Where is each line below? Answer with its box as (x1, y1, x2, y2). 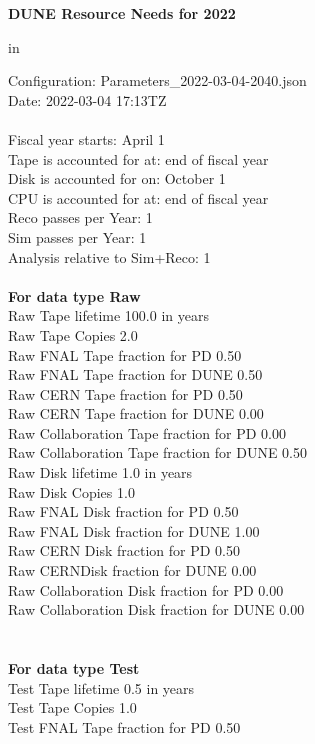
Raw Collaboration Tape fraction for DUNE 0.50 (8, 442, 308, 463)
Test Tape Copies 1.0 (8, 697, 137, 718)
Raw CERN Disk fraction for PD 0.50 (8, 540, 240, 561)
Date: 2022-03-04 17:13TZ (8, 89, 167, 110)
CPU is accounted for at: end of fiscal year (8, 187, 269, 208)
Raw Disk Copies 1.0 (8, 481, 135, 502)
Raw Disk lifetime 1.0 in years (8, 462, 193, 483)
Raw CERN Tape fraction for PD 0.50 (8, 383, 243, 404)
